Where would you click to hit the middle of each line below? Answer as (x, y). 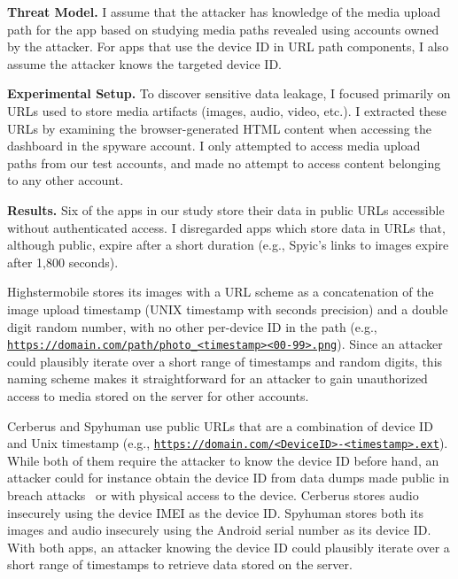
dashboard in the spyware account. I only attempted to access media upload (214, 146)
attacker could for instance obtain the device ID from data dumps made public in (229, 478)
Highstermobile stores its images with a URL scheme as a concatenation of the (221, 292)
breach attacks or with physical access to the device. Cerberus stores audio (213, 494)
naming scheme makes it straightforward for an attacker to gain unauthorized (217, 378)
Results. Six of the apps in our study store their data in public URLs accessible (226, 209)
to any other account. (66, 180)
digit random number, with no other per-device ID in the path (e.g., (192, 326)
